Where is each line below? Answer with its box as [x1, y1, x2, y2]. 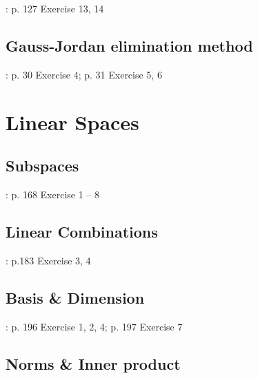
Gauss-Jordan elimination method [6, 34, 253, 56]
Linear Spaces [6, 107, 139, 136]
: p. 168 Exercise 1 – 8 [6, 187, 100, 201]
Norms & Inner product [6, 353, 181, 374]
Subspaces [6, 155, 79, 176]
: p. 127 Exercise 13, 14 [6, 1, 104, 15]
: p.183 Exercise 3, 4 [6, 253, 91, 267]
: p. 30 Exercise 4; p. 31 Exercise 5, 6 [6, 67, 162, 81]
